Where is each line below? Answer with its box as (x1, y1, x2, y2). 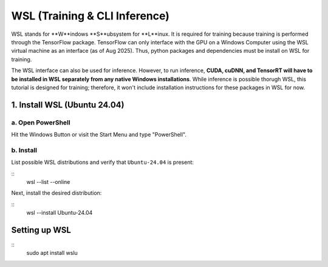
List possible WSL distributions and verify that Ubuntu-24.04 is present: (11, 158, 194, 166)
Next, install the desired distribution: (11, 189, 102, 197)
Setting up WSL (11, 225, 71, 235)
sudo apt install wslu (26, 249, 78, 257)
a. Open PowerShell (11, 118, 70, 127)
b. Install (11, 146, 38, 154)
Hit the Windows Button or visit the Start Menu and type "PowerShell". (11, 131, 187, 138)
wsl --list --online (26, 178, 70, 185)
